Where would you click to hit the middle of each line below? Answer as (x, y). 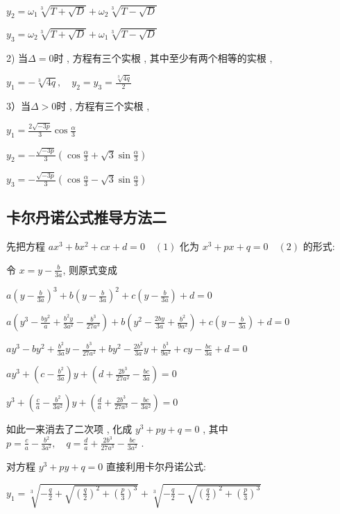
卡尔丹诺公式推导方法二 (86, 217)
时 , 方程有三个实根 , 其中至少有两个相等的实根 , (163, 57)
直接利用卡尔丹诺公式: (156, 466)
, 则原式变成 (90, 269)
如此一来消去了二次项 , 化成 (69, 429)
